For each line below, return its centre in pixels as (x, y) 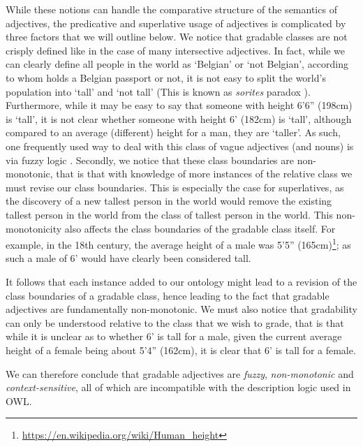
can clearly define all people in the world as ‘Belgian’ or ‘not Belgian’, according (177, 64)
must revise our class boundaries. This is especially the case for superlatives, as (175, 187)
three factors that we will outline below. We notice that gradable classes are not (177, 37)
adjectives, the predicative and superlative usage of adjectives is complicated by (176, 23)
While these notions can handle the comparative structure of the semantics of (171, 9)
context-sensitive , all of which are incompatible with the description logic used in (178, 387)
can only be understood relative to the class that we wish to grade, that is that (175, 322)
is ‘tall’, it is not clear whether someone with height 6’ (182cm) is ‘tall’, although (179, 118)
